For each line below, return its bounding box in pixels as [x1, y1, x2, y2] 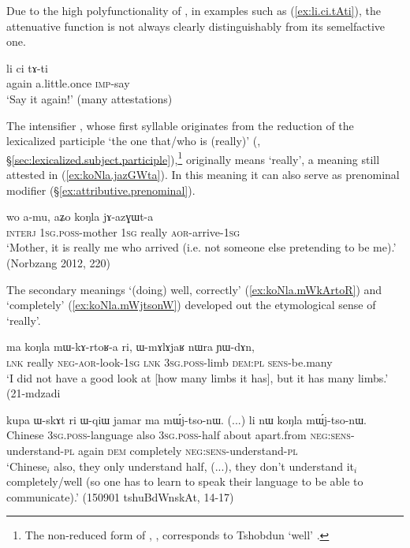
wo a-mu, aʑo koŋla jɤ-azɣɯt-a [6, 208, 154, 225]
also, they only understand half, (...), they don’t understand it [54, 457, 354, 474]
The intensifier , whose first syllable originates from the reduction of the [6, 117, 354, 133]
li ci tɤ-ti [6, 59, 48, 76]
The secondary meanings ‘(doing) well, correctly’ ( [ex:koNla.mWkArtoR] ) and [6, 281, 382, 297]
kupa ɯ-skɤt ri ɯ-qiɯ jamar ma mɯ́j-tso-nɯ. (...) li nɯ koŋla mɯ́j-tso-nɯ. [6, 411, 367, 427]
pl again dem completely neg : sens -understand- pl [64, 442, 298, 458]
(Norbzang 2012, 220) [6, 254, 110, 270]
